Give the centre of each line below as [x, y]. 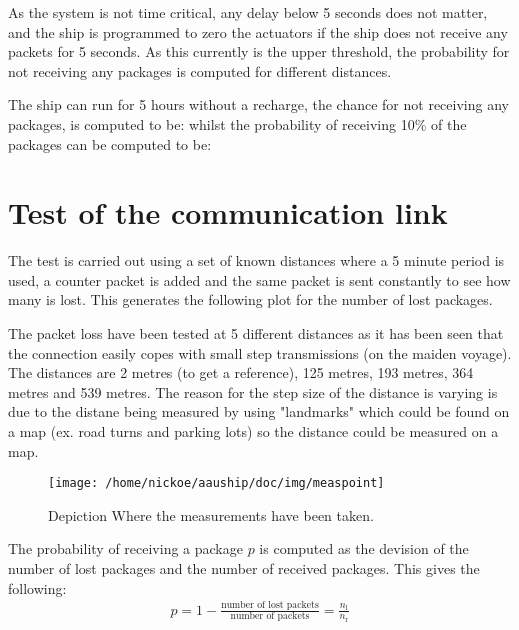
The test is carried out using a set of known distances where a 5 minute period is [256, 260]
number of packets [270, 616]
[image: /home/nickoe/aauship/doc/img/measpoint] [216, 483]
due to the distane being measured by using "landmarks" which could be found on [259, 411]
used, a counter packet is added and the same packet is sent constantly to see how [259, 279]
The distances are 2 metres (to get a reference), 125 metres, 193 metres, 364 [241, 372]
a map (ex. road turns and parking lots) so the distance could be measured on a [253, 431]
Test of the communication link [228, 212]
